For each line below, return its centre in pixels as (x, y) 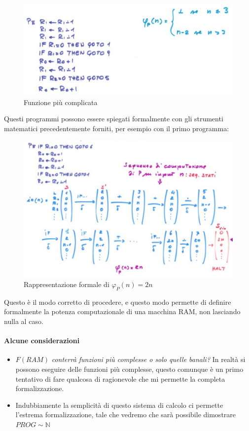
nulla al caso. (24, 321)
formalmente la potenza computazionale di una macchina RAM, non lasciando (122, 311)
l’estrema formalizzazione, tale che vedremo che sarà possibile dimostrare (126, 414)
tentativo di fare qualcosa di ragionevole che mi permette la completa (120, 378)
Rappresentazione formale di (67, 284)
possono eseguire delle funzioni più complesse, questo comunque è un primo (129, 369)
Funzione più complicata (61, 102)
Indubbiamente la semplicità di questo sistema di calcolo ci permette (119, 405)
